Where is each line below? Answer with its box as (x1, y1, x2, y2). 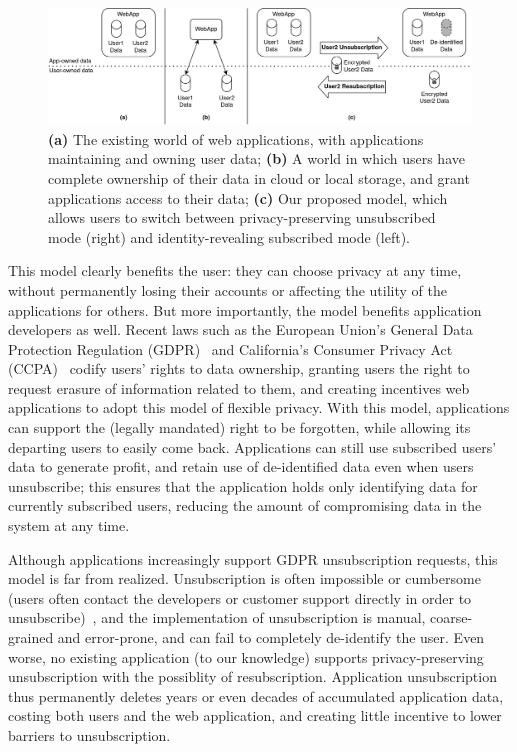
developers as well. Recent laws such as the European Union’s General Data (8, 319, 473, 340)
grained (8, 627, 54, 648)
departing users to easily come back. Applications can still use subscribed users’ (8, 436, 497, 457)
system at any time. (8, 515, 130, 536)
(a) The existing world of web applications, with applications (48, 128, 424, 149)
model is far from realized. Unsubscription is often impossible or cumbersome (8, 568, 481, 589)
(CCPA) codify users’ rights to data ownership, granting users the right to (8, 358, 470, 379)
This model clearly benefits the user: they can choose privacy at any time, (8, 260, 462, 281)
